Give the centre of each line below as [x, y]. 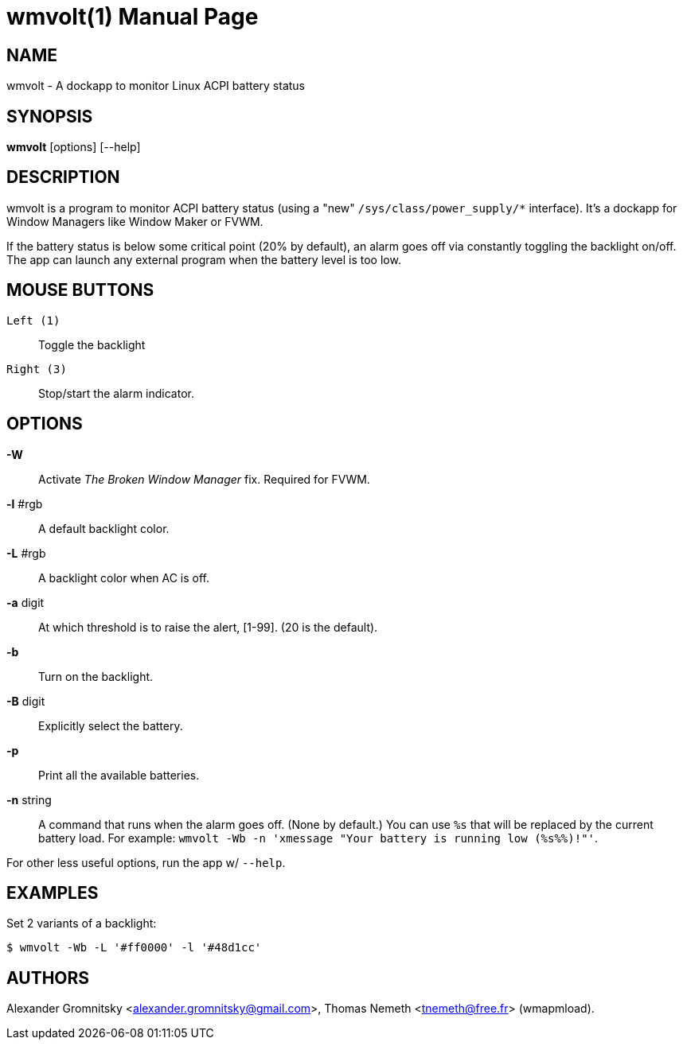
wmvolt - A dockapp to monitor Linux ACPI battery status [156, 86]
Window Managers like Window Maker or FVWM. [135, 221]
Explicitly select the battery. [111, 725]
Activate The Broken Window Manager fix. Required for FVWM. [204, 479]
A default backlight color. [104, 528]
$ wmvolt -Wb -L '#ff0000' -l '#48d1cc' [134, 948]
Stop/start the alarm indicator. [116, 393]
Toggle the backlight [92, 344]
